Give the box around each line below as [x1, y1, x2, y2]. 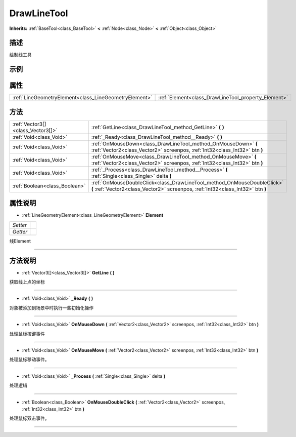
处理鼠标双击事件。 [9, 415, 50, 421]
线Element [9, 238, 31, 244]
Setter [12, 221, 27, 228]
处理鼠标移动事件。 [9, 356, 50, 363]
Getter [12, 228, 28, 235]
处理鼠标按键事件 [9, 331, 45, 337]
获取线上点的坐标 [9, 279, 45, 285]
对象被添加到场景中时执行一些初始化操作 [9, 304, 93, 311]
